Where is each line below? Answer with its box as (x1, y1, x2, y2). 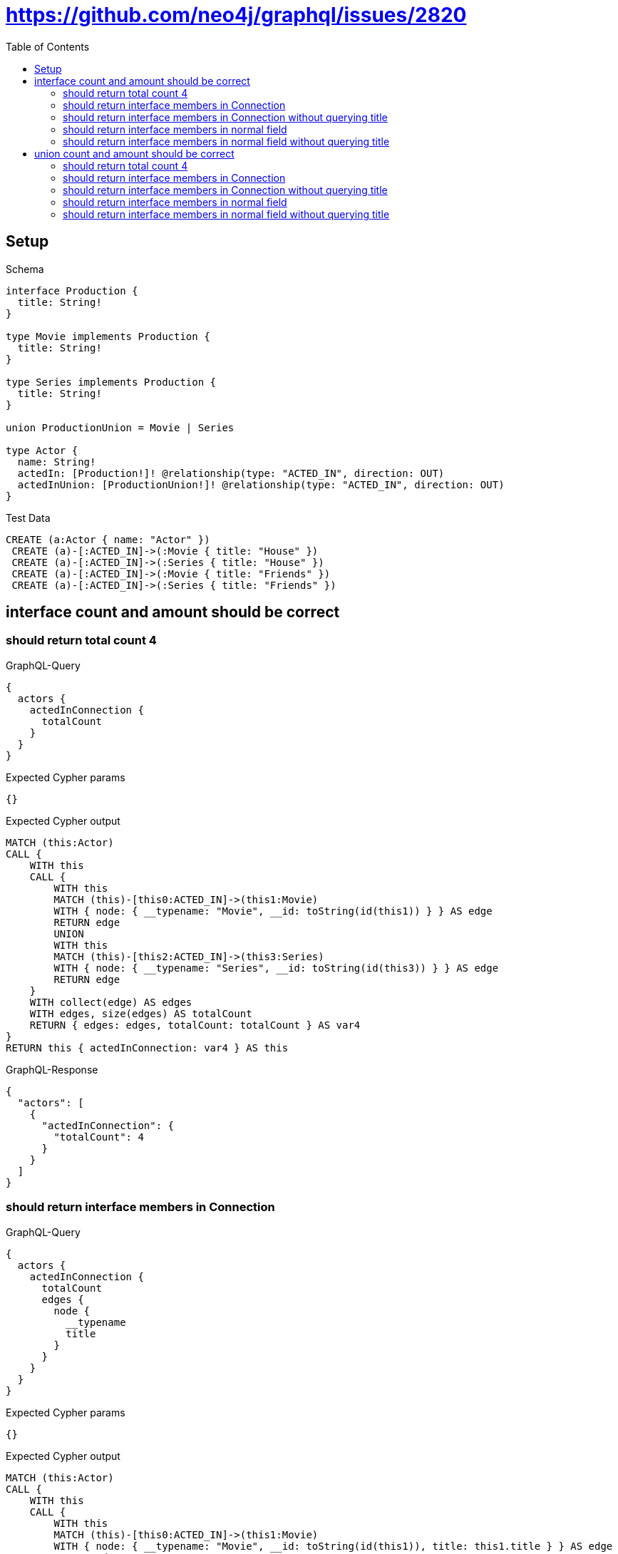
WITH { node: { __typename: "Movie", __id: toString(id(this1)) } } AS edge (53, 905, 493, 917)
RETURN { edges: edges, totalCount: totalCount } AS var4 (29, 1019, 361, 1031)
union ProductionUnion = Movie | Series (6, 421, 235, 433)
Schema (6, 262, 44, 275)
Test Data (6, 511, 51, 524)
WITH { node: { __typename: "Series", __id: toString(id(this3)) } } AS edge (53, 962, 499, 974)
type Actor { (6, 444, 78, 456)
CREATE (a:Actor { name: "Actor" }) (6, 533, 210, 545)
